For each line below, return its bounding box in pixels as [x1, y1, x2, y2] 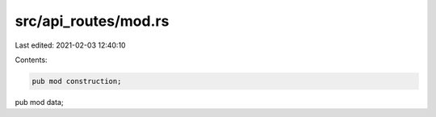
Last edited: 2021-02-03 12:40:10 [15, 40, 126, 50]
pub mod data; [15, 97, 64, 107]
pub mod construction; [31, 77, 122, 86]
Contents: [15, 55, 48, 65]
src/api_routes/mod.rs [15, 12, 170, 30]
